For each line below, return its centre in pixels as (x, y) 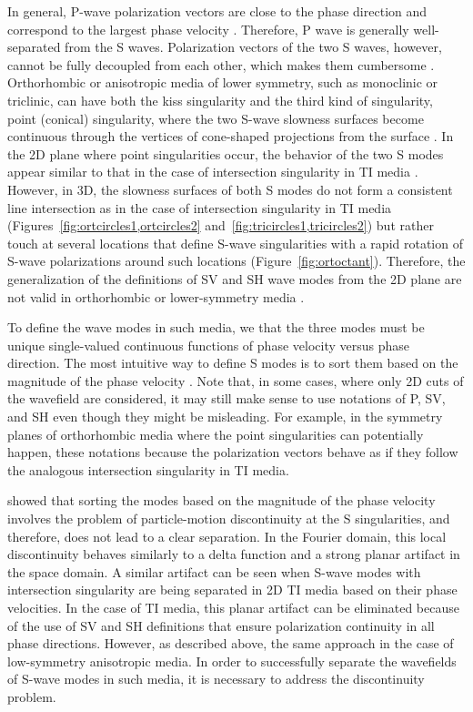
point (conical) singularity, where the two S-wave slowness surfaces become (216, 118)
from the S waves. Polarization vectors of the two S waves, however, (253, 47)
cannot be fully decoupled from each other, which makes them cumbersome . (221, 64)
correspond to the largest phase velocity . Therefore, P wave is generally (208, 29)
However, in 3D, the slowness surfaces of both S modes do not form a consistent (230, 189)
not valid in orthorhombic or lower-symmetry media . (156, 296)
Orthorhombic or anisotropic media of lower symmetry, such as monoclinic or (223, 82)
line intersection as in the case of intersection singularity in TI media (200, 207)
